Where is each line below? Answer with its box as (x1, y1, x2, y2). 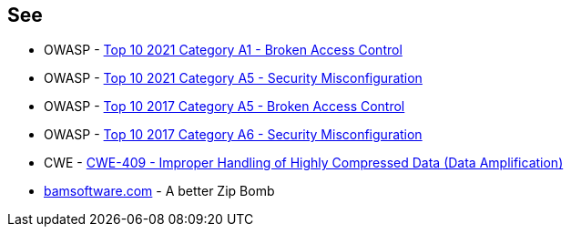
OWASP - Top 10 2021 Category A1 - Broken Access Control (44, 42, 403, 58)
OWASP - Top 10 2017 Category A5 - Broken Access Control (44, 98, 405, 115)
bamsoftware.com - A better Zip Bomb (44, 183, 275, 199)
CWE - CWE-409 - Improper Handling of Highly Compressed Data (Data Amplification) (44, 155, 564, 171)
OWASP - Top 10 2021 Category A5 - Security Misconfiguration (44, 70, 423, 86)
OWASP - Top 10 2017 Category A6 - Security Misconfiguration (44, 127, 423, 143)
